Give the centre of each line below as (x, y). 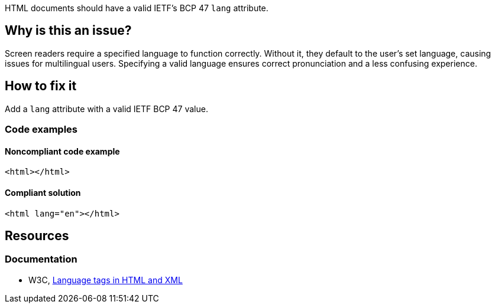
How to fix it (41, 86)
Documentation (41, 259)
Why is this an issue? (68, 31)
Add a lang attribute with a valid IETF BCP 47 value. (106, 109)
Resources (37, 235)
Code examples (41, 130)
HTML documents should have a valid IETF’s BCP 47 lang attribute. (137, 8)
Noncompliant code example (62, 151)
